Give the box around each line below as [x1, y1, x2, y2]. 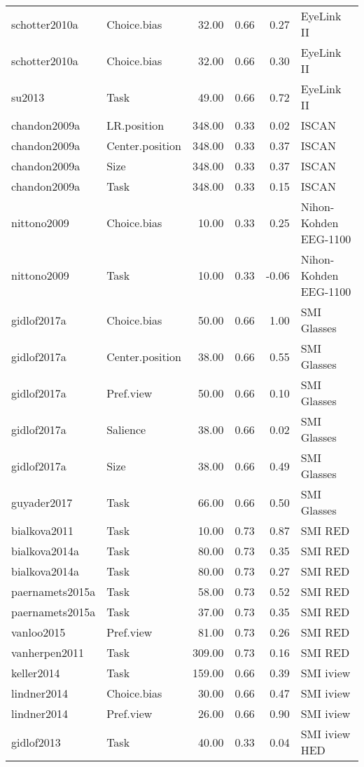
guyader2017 [11, 494, 73, 510]
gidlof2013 [11, 733, 61, 750]
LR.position [106, 117, 164, 133]
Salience [106, 421, 146, 437]
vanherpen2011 [11, 644, 85, 660]
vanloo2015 [11, 624, 66, 640]
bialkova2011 [11, 522, 73, 538]
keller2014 [11, 665, 60, 681]
